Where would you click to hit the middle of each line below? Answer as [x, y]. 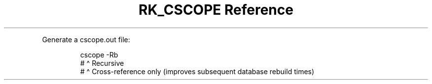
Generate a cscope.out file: [86, 39]
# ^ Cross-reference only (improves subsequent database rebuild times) [197, 71]
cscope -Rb [99, 55]
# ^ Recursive [102, 63]
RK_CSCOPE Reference [216, 10]
